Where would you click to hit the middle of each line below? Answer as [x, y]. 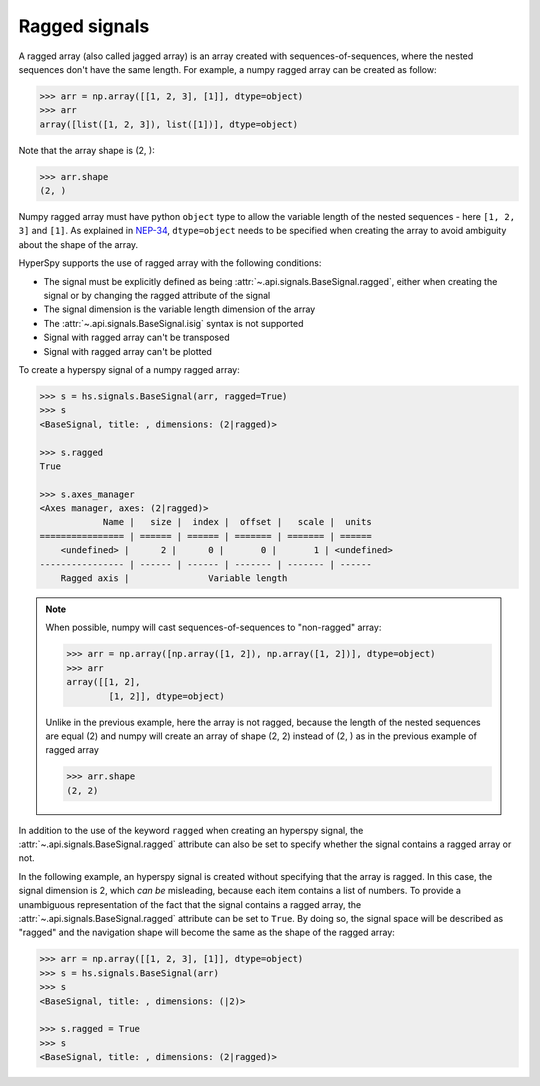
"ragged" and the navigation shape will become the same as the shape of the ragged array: [206, 932]
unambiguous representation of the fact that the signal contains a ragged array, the [190, 904]
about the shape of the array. [78, 244]
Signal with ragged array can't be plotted [127, 351]
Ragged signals [84, 26]
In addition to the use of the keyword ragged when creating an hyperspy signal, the [191, 830]
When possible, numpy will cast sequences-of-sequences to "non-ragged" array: [213, 627]
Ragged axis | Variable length [174, 578]
